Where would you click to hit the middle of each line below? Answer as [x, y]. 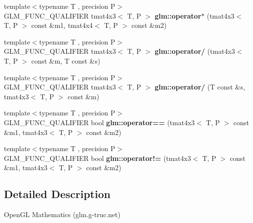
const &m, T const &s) [66, 60]
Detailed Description [57, 194]
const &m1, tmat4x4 [62, 25]
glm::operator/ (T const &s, [200, 87]
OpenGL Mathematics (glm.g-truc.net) [62, 214]
